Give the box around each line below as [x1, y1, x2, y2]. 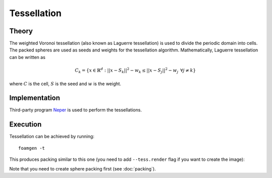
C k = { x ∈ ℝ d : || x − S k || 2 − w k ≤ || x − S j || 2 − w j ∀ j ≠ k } [75, 67, 196, 74]
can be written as [9, 54, 45, 60]
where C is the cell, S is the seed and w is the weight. [9, 81, 121, 87]
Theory [9, 27, 33, 35]
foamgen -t [18, 145, 45, 151]
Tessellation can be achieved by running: [9, 134, 95, 140]
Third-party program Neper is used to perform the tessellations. [9, 107, 142, 113]
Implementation [9, 94, 60, 102]
